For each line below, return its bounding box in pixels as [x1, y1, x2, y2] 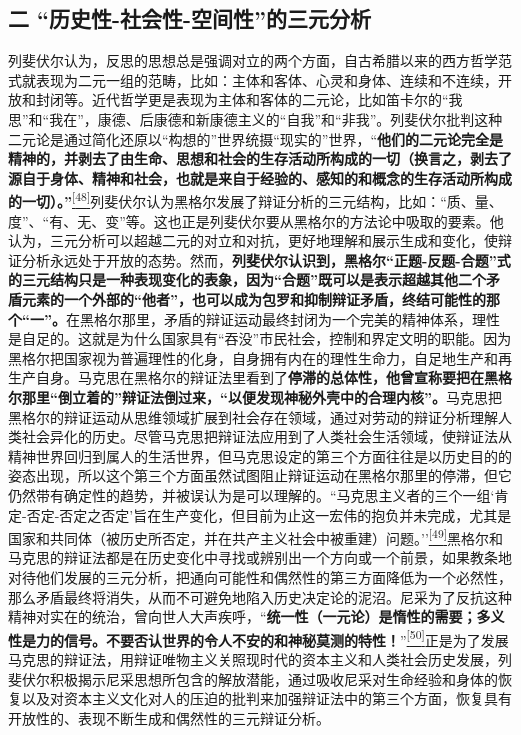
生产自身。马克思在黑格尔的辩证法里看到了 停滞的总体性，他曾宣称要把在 [8, 367, 484, 388]
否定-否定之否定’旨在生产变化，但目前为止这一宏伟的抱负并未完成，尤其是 [26, 504, 512, 525]
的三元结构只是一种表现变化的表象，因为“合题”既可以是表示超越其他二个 [8, 269, 486, 290]
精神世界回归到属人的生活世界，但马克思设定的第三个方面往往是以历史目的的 [8, 445, 512, 466]
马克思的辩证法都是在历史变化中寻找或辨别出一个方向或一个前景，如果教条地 [8, 547, 512, 568]
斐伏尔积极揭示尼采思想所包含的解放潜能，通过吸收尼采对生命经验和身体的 [8, 668, 498, 689]
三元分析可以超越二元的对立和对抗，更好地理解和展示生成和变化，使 [49, 230, 498, 251]
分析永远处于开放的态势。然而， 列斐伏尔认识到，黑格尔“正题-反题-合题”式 [21, 249, 511, 270]
